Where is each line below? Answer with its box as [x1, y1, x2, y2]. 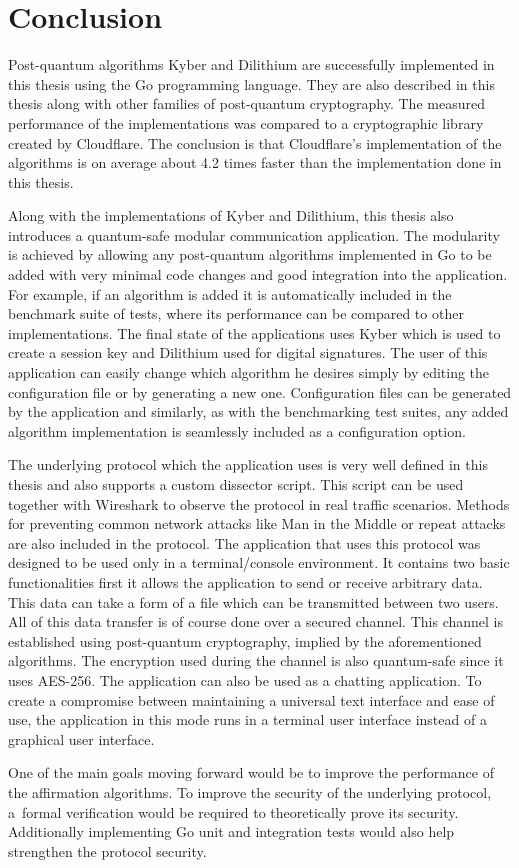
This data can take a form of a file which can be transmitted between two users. [8, 591, 499, 612]
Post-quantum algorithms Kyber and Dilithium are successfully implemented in [8, 54, 495, 75]
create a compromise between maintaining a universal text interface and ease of [8, 689, 495, 710]
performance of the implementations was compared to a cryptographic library [8, 112, 484, 133]
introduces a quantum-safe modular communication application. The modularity [8, 224, 500, 245]
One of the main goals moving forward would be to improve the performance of [8, 762, 494, 783]
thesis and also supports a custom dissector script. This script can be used [8, 474, 464, 494]
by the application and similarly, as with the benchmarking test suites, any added [8, 401, 509, 422]
